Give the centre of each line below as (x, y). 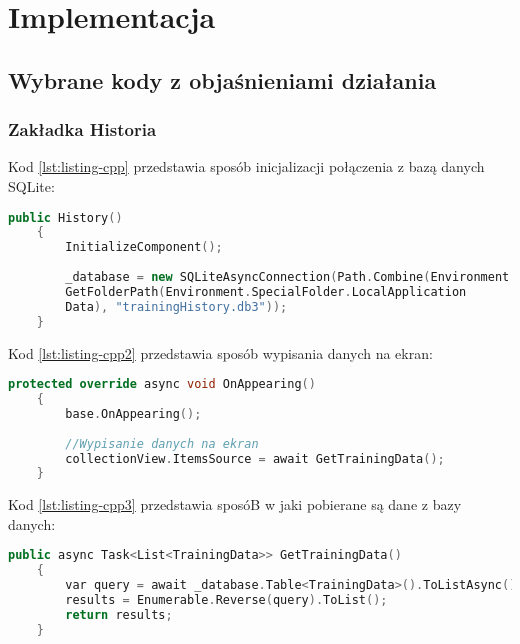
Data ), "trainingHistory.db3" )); (176, 306)
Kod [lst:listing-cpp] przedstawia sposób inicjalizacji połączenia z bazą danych (246, 166)
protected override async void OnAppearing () (162, 384)
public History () (65, 217)
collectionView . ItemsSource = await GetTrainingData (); (255, 458)
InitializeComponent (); (144, 247)
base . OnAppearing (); (133, 413)
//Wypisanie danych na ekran (162, 443)
